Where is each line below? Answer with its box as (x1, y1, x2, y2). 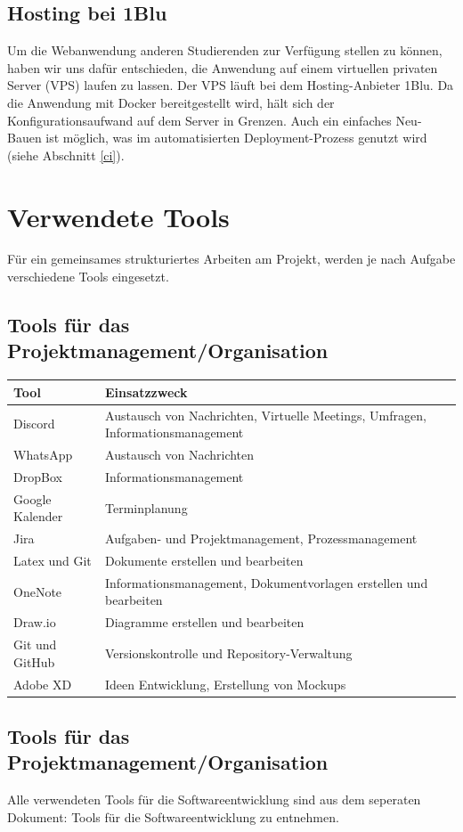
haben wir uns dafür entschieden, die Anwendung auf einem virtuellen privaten (7, 58, 438, 77)
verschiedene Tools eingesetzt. (7, 267, 169, 286)
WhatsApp (13, 445, 73, 464)
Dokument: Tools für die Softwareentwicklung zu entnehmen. (7, 807, 339, 826)
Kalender (13, 507, 63, 526)
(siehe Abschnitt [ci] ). (7, 145, 125, 164)
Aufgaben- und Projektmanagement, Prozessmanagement (105, 529, 418, 548)
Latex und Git (13, 551, 92, 570)
